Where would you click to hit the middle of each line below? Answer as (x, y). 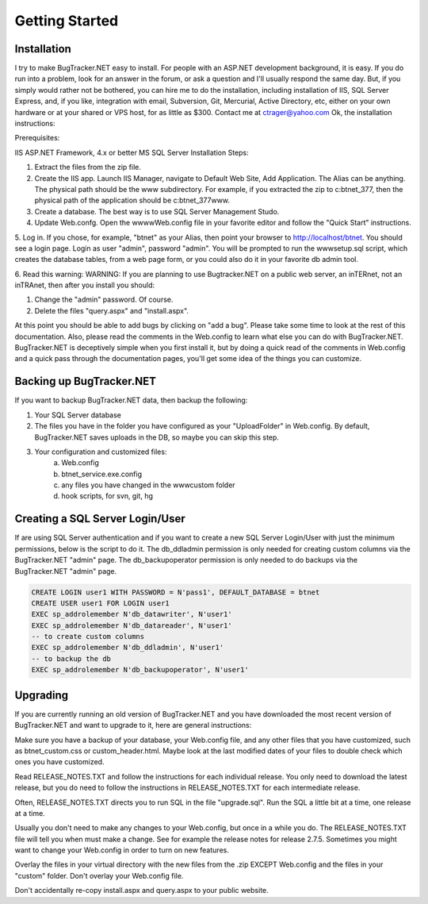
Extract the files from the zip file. (88, 167)
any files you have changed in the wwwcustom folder (148, 485)
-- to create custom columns (88, 637)
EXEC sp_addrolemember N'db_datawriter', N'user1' (132, 614)
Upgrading (42, 695)
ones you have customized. (59, 762)
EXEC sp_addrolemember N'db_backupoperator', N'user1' (140, 670)
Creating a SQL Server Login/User (100, 519)
